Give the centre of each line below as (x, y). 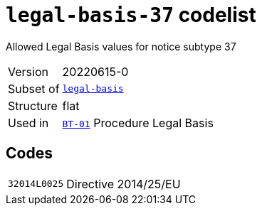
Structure (33, 105)
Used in (28, 123)
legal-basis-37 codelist (131, 15)
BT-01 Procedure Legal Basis (138, 123)
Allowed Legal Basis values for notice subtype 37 (121, 46)
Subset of (34, 88)
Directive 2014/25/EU (124, 184)
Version (28, 71)
